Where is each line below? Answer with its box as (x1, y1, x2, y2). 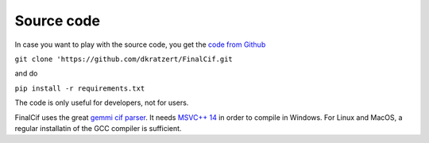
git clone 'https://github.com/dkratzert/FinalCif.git (14, 54, 234, 64)
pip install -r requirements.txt (14, 83, 145, 93)
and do (14, 68, 38, 79)
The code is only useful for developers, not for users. (14, 98, 189, 107)
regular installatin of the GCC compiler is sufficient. (14, 123, 182, 133)
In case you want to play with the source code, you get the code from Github (14, 40, 266, 49)
